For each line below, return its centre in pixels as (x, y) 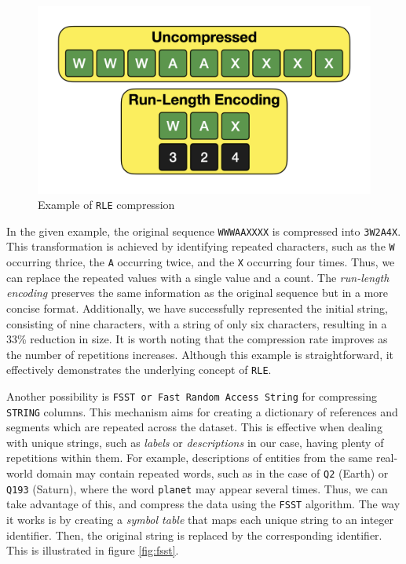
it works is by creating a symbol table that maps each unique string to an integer (200, 519)
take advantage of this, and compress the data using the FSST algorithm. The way (203, 504)
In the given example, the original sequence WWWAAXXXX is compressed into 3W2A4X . (204, 231)
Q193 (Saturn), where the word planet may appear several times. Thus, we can (197, 488)
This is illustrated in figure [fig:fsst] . (93, 550)
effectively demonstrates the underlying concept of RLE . (139, 370)
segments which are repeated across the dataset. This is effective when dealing (194, 427)
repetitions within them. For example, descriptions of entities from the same (190, 458)
